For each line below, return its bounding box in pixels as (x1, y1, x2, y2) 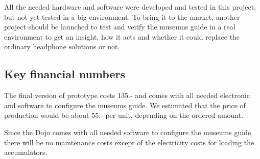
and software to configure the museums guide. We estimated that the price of (4, 100, 246, 110)
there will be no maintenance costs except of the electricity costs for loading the (4, 137, 254, 147)
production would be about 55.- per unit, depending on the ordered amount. (4, 110, 244, 120)
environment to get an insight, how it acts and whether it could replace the (4, 31, 240, 42)
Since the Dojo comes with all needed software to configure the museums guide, (4, 126, 253, 137)
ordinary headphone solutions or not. (4, 41, 120, 52)
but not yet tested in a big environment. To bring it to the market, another (4, 11, 240, 22)
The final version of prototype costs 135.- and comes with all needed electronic (4, 90, 250, 101)
